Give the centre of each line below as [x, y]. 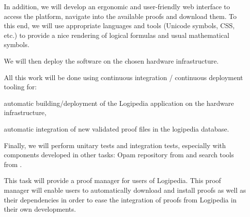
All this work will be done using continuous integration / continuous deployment [124, 77]
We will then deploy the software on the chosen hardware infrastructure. [111, 60]
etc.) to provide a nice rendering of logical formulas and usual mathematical [117, 35]
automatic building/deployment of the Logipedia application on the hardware [119, 103]
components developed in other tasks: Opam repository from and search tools [119, 155]
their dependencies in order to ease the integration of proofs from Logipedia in [120, 199]
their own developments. [40, 209]
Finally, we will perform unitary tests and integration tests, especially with [115, 145]
